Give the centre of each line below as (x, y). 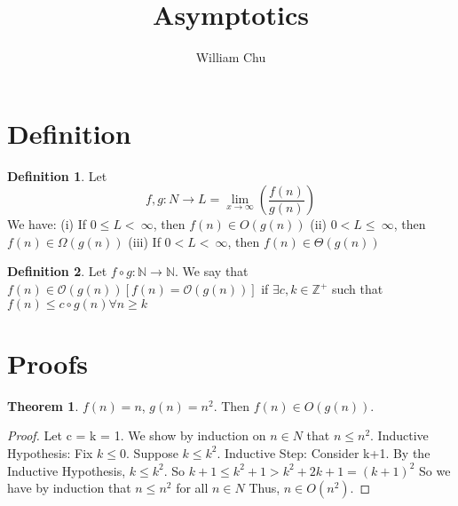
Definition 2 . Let (57, 271)
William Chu (231, 57)
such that (357, 289)
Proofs (47, 363)
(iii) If (144, 241)
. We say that (212, 271)
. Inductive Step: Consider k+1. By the (324, 452)
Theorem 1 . (43, 405)
